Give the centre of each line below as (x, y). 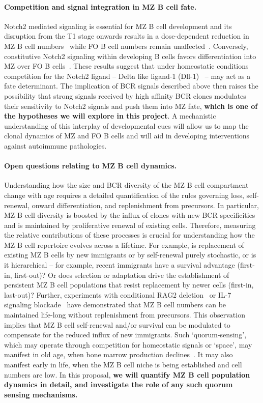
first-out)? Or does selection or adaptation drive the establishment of (122, 275)
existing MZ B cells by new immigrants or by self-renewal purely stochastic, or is (130, 255)
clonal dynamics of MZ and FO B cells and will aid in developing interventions (127, 136)
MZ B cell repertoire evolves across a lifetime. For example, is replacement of (124, 244)
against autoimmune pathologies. (55, 145)
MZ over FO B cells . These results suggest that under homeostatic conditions (126, 66)
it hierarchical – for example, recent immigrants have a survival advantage (120, 265)
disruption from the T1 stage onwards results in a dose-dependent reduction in (127, 36)
